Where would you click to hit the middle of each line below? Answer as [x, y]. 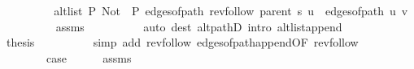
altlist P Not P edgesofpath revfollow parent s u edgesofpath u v [231, 10]
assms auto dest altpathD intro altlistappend [199, 26]
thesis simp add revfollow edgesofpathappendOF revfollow [182, 42]
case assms [89, 57]
